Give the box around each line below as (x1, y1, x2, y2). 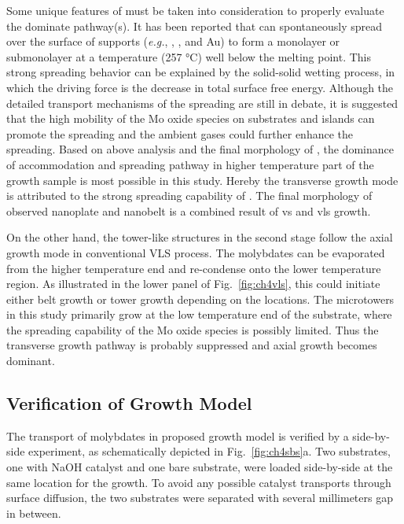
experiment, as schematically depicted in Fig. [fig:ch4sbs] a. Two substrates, (28, 443, 391, 459)
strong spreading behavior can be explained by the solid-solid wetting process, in (6, 64, 395, 80)
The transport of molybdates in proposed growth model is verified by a (6, 427, 349, 444)
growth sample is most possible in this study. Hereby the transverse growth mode (6, 172, 398, 188)
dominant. (6, 352, 55, 369)
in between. (6, 504, 61, 521)
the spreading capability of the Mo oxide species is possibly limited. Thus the (6, 321, 379, 338)
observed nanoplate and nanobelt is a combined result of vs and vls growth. (6, 202, 371, 219)
